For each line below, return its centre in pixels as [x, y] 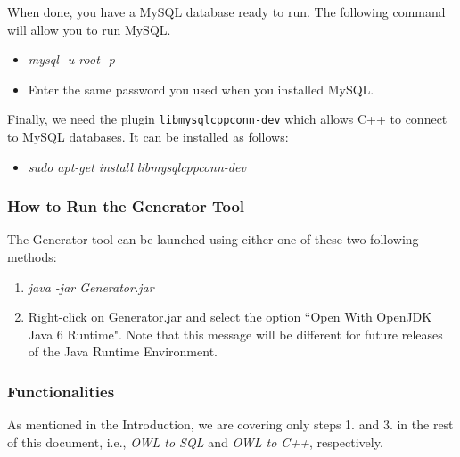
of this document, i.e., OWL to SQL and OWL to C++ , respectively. [195, 441]
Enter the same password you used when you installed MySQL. [201, 89]
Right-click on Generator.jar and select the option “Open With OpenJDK [230, 317]
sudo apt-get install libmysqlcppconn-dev [137, 166]
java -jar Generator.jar [91, 286]
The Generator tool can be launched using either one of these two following [213, 239]
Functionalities [61, 391]
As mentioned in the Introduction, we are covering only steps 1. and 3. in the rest [230, 424]
